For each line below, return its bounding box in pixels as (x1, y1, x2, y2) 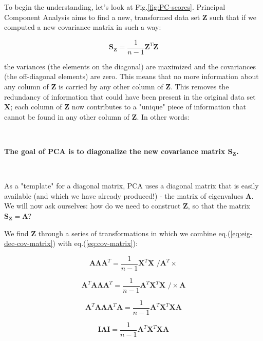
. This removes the (171, 81, 229, 92)
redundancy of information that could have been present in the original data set (4, 91, 256, 102)
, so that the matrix (187, 200, 250, 211)
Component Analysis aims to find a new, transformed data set (4, 11, 200, 22)
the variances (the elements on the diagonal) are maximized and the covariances (4, 61, 256, 71)
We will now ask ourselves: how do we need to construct (4, 200, 181, 211)
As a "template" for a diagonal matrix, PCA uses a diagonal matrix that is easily (4, 180, 259, 191)
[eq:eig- (230, 228, 253, 238)
